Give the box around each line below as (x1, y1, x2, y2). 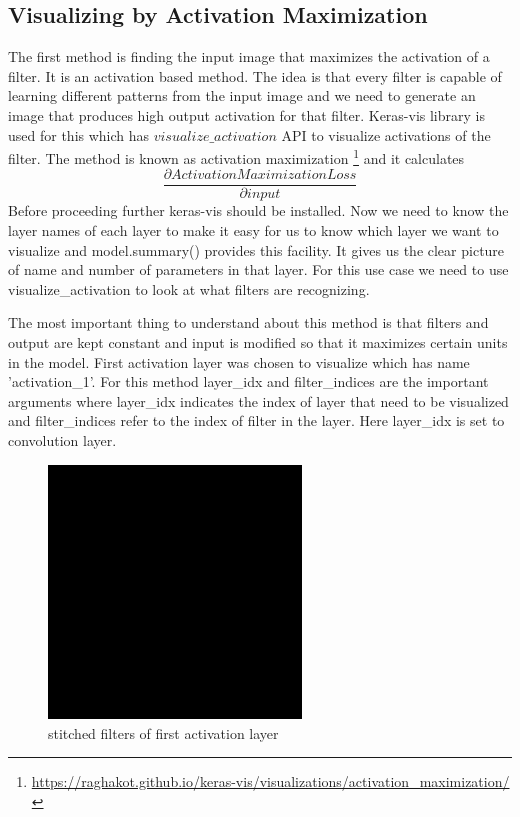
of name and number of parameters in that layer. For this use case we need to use (8, 259, 509, 280)
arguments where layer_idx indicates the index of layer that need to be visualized (8, 390, 509, 411)
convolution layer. (8, 430, 117, 451)
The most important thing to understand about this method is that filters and (8, 312, 489, 333)
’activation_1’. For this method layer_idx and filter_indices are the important (8, 371, 489, 392)
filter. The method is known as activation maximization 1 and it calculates (8, 145, 465, 168)
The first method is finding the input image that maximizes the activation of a (8, 46, 490, 67)
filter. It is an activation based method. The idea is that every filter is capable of (8, 65, 502, 86)
